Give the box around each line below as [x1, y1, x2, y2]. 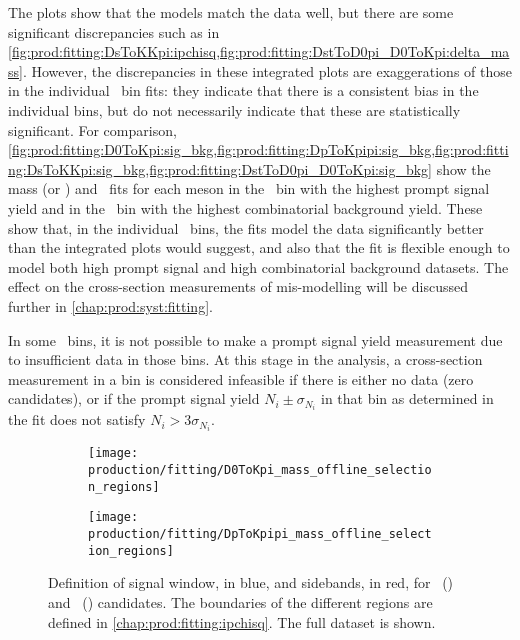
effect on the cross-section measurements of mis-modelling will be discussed [8, 276, 468, 297]
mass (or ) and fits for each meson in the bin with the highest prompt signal [8, 178, 490, 199]
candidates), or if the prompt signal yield [8, 388, 260, 409]
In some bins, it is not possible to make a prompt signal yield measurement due [8, 329, 503, 350]
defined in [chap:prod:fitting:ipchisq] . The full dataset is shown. [48, 611, 436, 632]
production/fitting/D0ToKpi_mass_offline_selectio [88, 463, 432, 478]
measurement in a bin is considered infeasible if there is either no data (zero [8, 368, 474, 389]
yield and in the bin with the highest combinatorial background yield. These [8, 197, 483, 218]
